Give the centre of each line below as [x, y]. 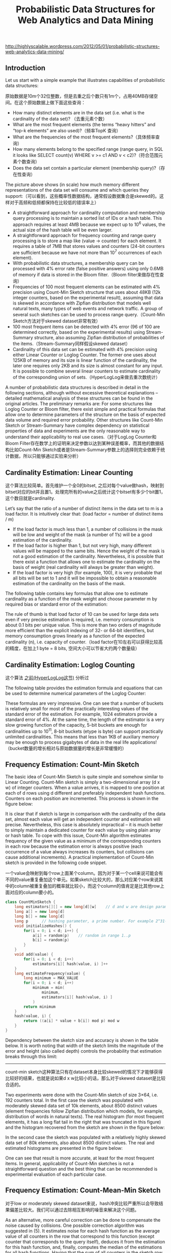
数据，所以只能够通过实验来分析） [45, 456]
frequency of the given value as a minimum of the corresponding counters [83, 841]
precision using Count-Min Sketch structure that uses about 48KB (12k [87, 292]
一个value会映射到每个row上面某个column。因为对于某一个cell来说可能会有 [84, 873]
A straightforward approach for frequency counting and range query [84, 235]
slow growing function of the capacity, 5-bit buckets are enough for [76, 725]
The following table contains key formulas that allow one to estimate [77, 593]
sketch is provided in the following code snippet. [56, 863]
